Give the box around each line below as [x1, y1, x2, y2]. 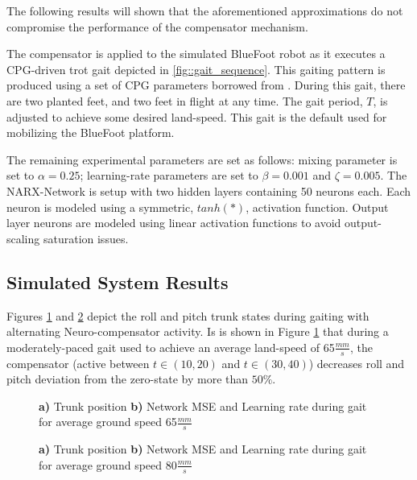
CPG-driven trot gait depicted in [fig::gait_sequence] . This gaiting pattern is [6, 60, 386, 77]
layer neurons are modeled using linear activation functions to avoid [6, 214, 341, 231]
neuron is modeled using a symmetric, [6, 198, 194, 215]
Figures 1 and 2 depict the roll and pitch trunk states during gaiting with [6, 307, 370, 324]
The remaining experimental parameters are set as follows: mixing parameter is [6, 151, 398, 168]
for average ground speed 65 [39, 413, 177, 430]
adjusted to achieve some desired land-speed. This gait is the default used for [6, 108, 387, 125]
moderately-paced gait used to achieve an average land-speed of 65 [6, 338, 335, 355]
